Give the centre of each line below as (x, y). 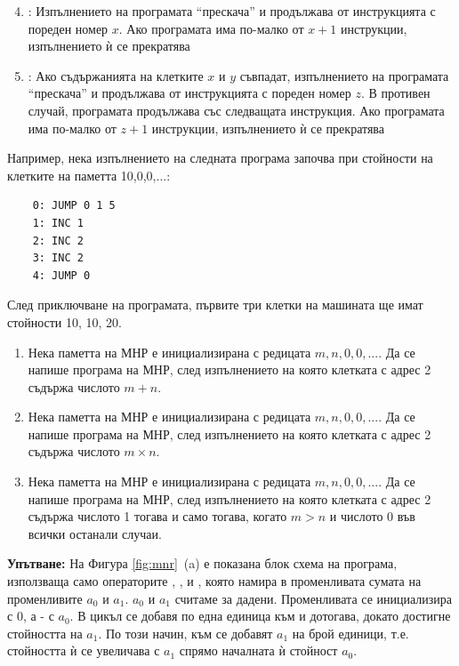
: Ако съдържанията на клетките (116, 75)
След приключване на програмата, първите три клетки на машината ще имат (215, 305)
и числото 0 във (372, 516)
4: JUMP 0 (61, 275)
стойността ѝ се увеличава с (84, 650)
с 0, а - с (31, 616)
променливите (45, 598)
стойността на (45, 633)
